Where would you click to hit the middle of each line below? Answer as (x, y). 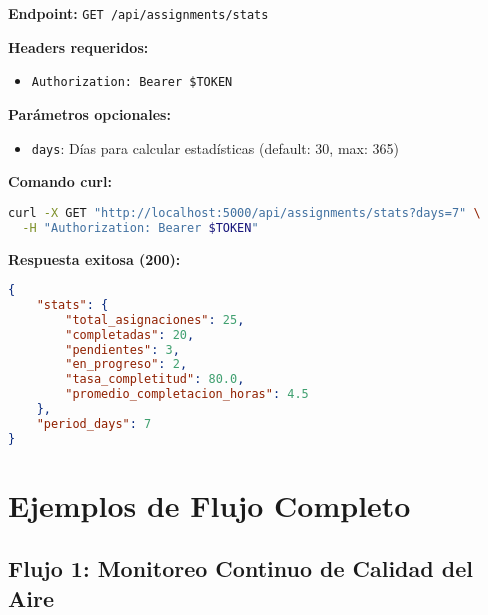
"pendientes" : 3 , (122, 349)
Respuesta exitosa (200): (94, 258)
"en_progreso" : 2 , (126, 364)
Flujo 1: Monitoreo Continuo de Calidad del (240, 568)
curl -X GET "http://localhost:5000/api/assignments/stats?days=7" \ (244, 212)
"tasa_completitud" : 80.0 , (155, 379)
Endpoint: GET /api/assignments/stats (138, 13)
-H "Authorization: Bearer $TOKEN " (140, 227)
